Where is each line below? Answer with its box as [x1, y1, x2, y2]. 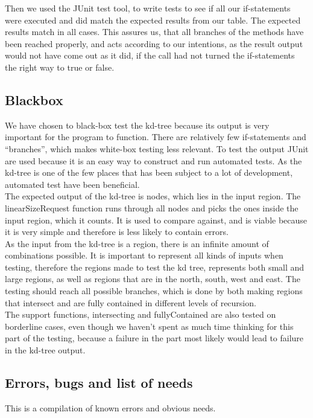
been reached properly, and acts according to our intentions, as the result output [5, 37, 303, 50]
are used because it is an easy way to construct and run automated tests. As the [5, 154, 302, 167]
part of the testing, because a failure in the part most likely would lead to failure [5, 332, 304, 344]
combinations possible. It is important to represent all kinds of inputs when [5, 249, 283, 262]
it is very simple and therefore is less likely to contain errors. [5, 225, 229, 238]
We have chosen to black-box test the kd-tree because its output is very [5, 118, 270, 131]
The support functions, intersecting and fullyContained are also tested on [5, 308, 276, 321]
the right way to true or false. [5, 60, 115, 73]
